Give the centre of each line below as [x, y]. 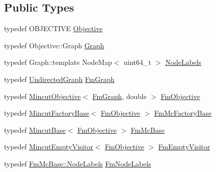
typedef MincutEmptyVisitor [49, 147]
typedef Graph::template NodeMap [58, 62]
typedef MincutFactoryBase [47, 113]
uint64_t [137, 62]
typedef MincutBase [35, 130]
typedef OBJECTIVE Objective [53, 28]
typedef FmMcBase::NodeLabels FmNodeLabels [78, 163]
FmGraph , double [120, 96]
